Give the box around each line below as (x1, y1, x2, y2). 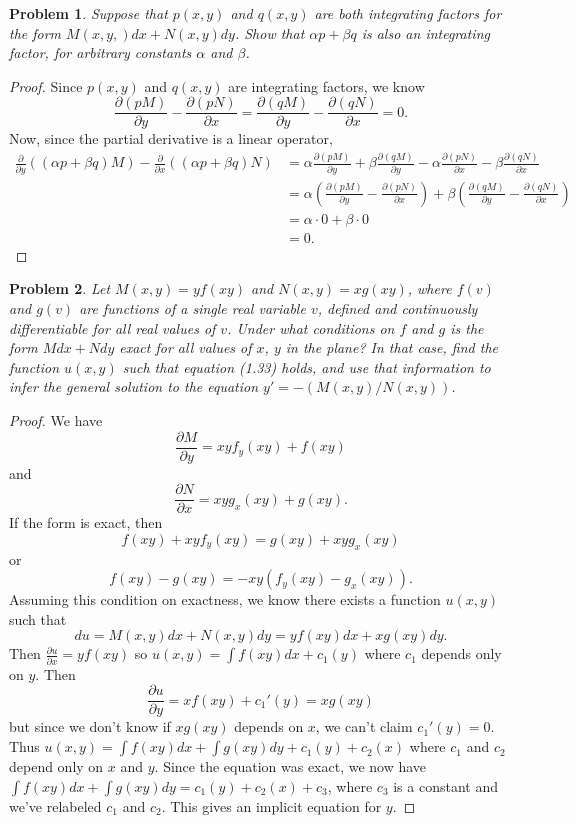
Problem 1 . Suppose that (9, 3, 168, 23)
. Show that (234, 22, 305, 43)
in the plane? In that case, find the (285, 337, 498, 358)
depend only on (9, 756, 104, 777)
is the (450, 317, 484, 338)
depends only (421, 643, 502, 664)
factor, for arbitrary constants (9, 42, 192, 63)
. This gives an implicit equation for (161, 795, 382, 816)
